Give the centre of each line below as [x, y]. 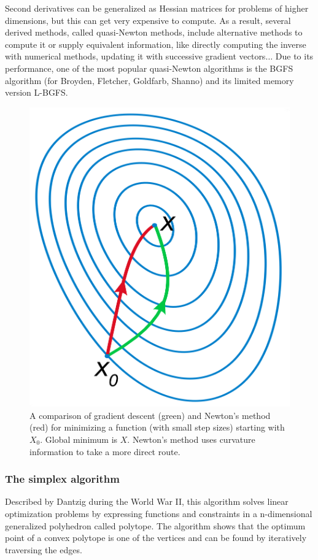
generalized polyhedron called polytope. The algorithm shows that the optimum [155, 525]
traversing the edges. [44, 549]
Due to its [294, 56]
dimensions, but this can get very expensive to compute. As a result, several [148, 20]
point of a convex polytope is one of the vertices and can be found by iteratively [156, 538]
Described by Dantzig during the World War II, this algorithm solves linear [147, 501]
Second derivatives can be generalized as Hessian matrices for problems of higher [157, 8]
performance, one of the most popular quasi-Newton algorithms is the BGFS [149, 68]
